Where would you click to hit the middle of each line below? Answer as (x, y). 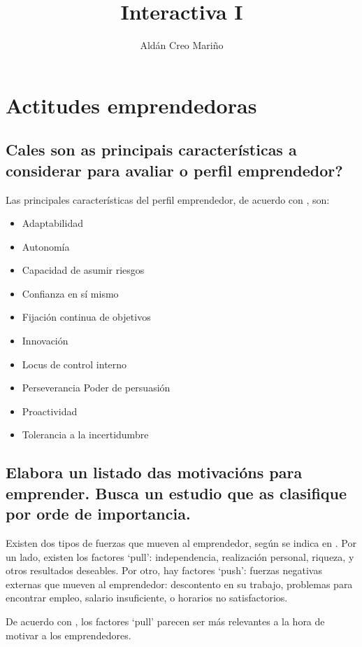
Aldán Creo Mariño (182, 45)
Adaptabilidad (52, 223)
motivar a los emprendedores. (68, 635)
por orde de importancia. (98, 514)
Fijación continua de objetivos (86, 317)
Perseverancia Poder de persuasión (96, 388)
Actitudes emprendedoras (131, 105)
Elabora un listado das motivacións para (154, 472)
